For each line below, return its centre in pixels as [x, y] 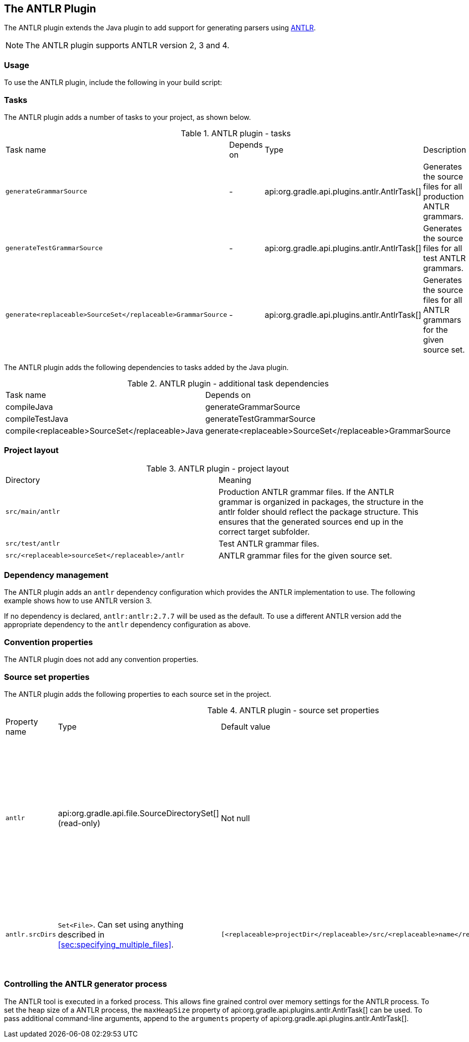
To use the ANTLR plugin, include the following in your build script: [113, 83]
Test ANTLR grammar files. [269, 543]
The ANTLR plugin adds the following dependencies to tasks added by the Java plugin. [146, 367]
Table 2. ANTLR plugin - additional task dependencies [228, 383]
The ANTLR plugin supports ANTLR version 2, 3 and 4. [127, 46]
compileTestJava [37, 419]
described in [81, 934]
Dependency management [56, 575]
